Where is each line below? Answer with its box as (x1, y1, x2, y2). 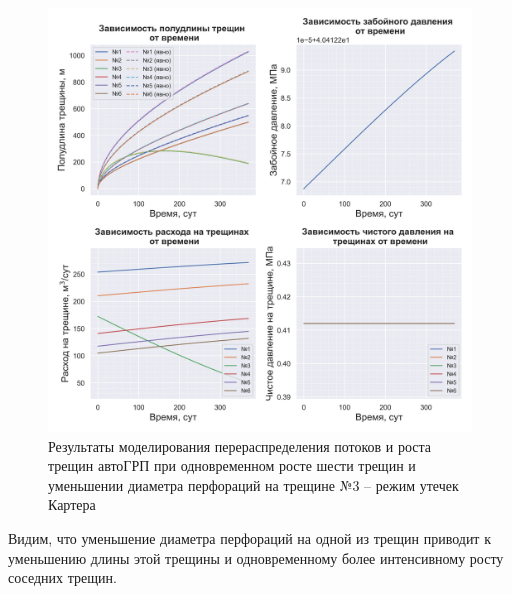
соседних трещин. (8, 567, 117, 588)
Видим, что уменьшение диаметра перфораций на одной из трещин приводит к (8, 527, 491, 548)
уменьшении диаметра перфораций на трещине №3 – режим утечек (48, 474, 459, 495)
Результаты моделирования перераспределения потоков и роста (48, 435, 432, 456)
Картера (48, 494, 96, 515)
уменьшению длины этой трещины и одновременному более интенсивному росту (8, 547, 504, 568)
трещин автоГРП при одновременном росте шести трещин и (48, 455, 416, 476)
